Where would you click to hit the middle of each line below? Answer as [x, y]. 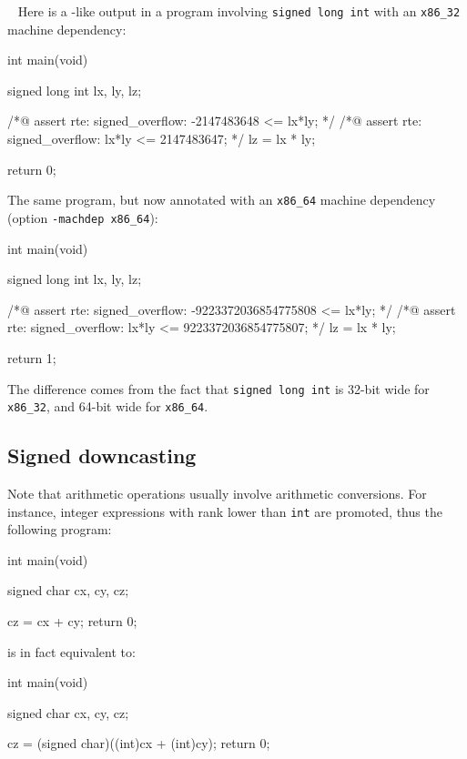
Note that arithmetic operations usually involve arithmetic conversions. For [217, 494]
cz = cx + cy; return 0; [72, 621]
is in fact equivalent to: [71, 651]
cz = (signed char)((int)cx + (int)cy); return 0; [139, 743]
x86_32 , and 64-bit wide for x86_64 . [108, 406]
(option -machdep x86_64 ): [83, 217]
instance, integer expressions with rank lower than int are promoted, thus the [225, 511]
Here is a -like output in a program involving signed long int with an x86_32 [239, 11]
